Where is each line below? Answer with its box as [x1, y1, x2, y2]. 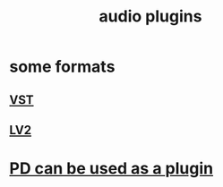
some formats [9, 56, 116, 77]
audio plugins [99, 6, 202, 27]
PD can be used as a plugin [9, 158, 213, 179]
